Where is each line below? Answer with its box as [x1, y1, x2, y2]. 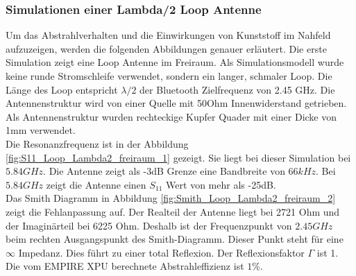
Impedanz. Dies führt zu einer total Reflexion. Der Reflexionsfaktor [18, 245, 305, 259]
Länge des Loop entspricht [6, 82, 118, 96]
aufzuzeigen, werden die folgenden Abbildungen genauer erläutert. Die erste [6, 41, 327, 55]
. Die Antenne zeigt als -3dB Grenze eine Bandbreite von [43, 164, 285, 178]
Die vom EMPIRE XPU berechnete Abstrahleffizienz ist [6, 259, 244, 273]
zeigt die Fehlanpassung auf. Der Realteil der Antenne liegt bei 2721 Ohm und [6, 204, 340, 218]
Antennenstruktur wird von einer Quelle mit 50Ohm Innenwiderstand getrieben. [6, 96, 347, 110]
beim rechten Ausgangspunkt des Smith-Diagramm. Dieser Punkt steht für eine [6, 232, 344, 246]
